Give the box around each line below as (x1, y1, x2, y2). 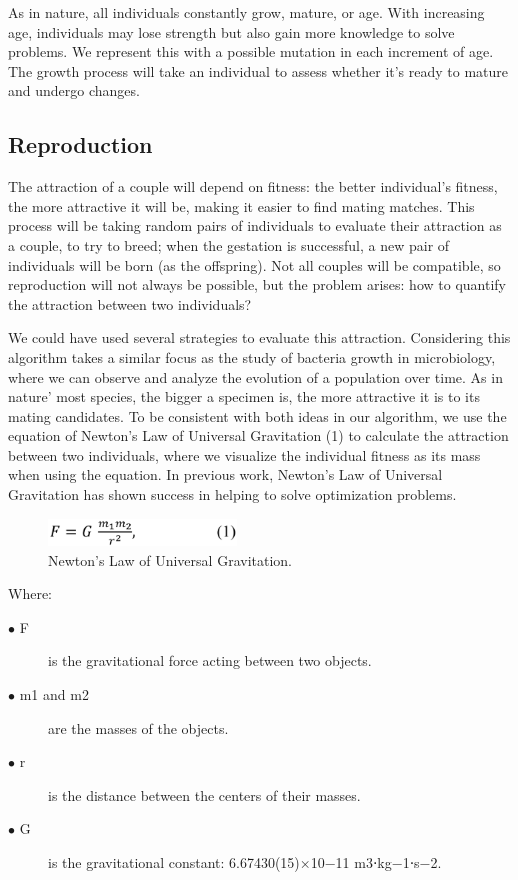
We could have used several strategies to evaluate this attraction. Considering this (8, 327, 511, 348)
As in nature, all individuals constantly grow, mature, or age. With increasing (8, 2, 485, 22)
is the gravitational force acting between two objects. (48, 650, 372, 671)
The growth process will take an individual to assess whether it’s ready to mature (8, 60, 509, 81)
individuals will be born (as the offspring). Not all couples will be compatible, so (8, 254, 501, 275)
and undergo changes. (8, 80, 140, 101)
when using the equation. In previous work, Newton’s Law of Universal (8, 464, 443, 485)
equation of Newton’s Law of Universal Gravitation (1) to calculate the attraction (8, 425, 509, 446)
